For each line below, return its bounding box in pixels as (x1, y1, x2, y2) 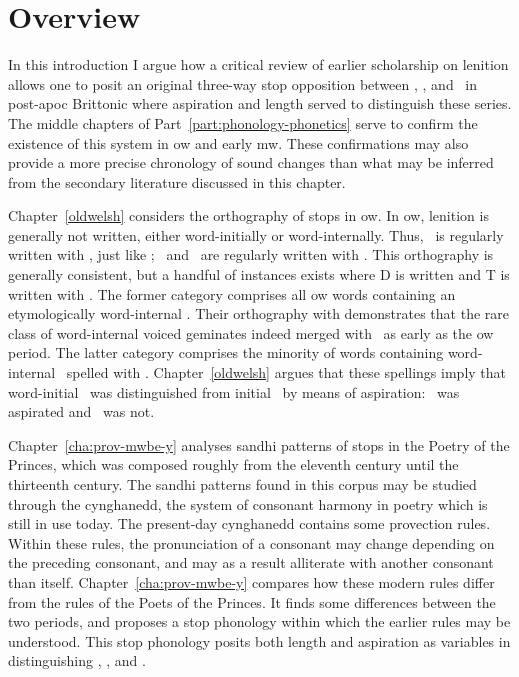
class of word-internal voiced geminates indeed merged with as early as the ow (8, 322, 494, 343)
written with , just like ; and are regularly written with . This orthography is (8, 244, 494, 265)
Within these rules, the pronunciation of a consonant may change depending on (8, 532, 495, 553)
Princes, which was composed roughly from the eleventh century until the (8, 454, 459, 475)
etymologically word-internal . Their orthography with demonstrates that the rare (8, 303, 509, 324)
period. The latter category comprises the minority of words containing (8, 342, 444, 363)
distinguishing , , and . (8, 650, 146, 671)
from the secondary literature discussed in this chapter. (8, 171, 346, 192)
